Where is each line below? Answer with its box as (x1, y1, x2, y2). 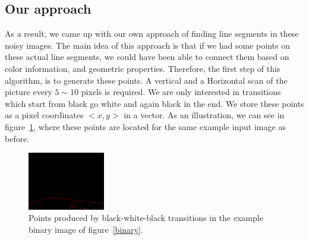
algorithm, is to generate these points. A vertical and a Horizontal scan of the (5, 74, 288, 86)
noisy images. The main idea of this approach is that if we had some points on (5, 39, 290, 51)
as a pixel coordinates (5, 109, 84, 121)
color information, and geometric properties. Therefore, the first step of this (5, 62, 280, 74)
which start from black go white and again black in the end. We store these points (5, 97, 304, 109)
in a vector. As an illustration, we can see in (124, 109, 285, 121)
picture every (5, 86, 52, 98)
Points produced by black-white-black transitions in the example (29, 211, 263, 224)
